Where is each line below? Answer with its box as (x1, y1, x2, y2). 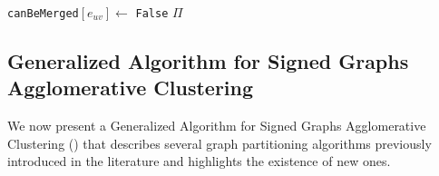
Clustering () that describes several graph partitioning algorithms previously (7, 133, 432, 152)
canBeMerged (7, 7, 79, 20)
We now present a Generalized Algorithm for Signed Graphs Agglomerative (7, 116, 426, 135)
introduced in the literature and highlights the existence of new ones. (7, 152, 391, 171)
